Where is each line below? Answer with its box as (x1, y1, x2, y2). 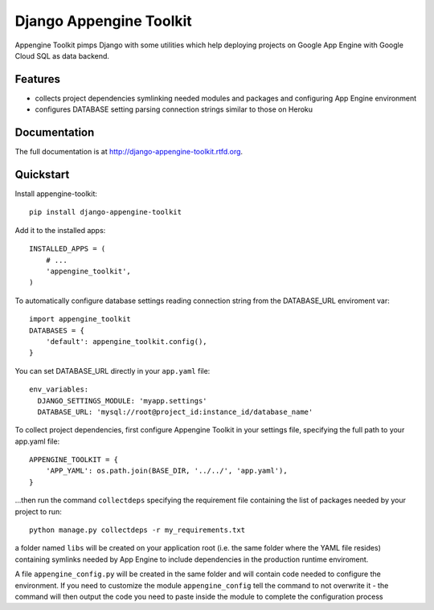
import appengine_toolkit (29, 314, 132, 324)
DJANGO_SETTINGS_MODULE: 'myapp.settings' (37, 396, 208, 405)
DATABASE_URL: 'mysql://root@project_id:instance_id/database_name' (37, 407, 313, 416)
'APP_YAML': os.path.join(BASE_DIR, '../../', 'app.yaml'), (45, 466, 289, 476)
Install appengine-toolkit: (14, 189, 98, 199)
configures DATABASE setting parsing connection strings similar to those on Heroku (35, 104, 313, 114)
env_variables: (29, 385, 89, 394)
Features (14, 72, 60, 86)
